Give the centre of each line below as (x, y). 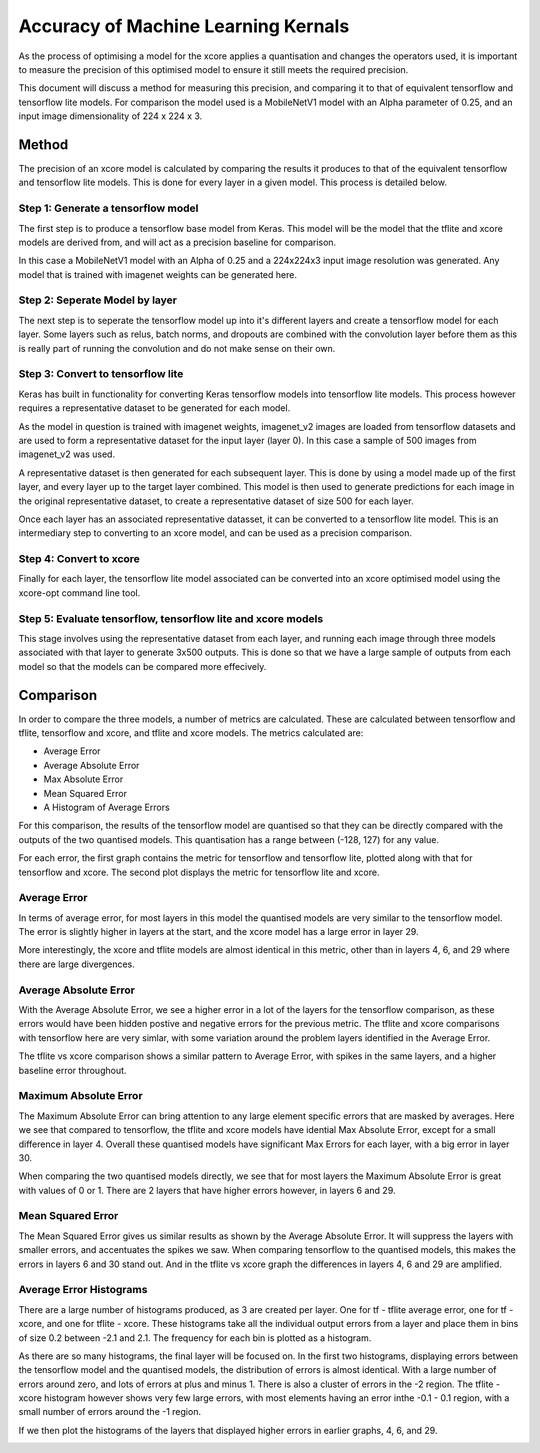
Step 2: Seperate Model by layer (98, 300)
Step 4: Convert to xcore (79, 559)
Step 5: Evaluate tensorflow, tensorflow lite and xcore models (171, 618)
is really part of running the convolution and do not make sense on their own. (177, 348)
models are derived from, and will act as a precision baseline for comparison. (177, 242)
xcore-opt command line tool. (79, 592)
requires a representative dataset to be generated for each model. (154, 408)
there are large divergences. (76, 964)
